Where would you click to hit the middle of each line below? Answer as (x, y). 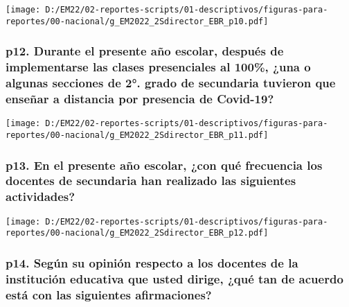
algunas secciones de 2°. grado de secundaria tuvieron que (171, 83)
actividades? (41, 196)
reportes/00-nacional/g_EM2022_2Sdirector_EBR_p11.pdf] (137, 135)
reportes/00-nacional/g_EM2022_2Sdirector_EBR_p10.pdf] (137, 21)
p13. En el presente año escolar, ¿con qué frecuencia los (164, 165)
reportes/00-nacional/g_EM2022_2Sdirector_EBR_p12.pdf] (137, 233)
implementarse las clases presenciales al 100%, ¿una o (158, 67)
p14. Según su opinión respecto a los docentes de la (152, 262)
